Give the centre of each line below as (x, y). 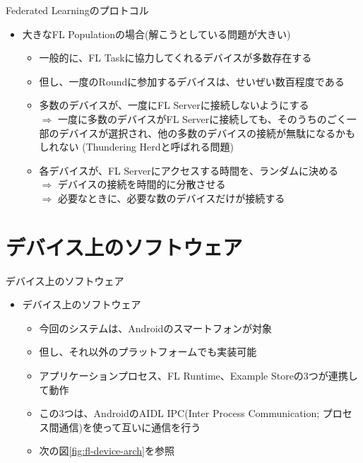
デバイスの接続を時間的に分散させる (142, 184)
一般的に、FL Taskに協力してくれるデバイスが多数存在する (175, 58)
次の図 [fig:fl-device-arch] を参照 (107, 451)
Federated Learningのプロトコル (77, 10)
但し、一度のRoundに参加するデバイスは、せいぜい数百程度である (192, 81)
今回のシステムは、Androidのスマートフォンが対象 (155, 328)
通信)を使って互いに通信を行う (130, 427)
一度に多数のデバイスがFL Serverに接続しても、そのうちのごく (202, 118)
